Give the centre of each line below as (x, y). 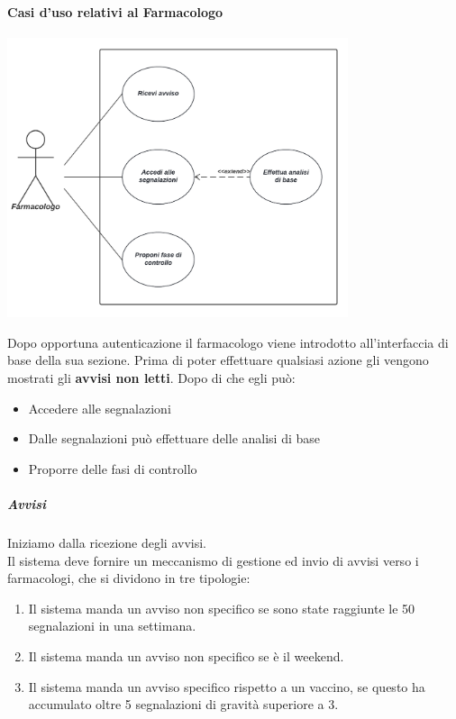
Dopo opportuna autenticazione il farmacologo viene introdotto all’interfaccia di (228, 342)
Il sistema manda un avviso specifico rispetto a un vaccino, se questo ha (227, 686)
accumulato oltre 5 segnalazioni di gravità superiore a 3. (183, 704)
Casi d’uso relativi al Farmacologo (115, 11)
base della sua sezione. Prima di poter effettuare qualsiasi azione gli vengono (218, 360)
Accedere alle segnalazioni (100, 408)
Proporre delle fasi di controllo (113, 468)
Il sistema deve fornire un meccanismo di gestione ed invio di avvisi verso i (213, 560)
